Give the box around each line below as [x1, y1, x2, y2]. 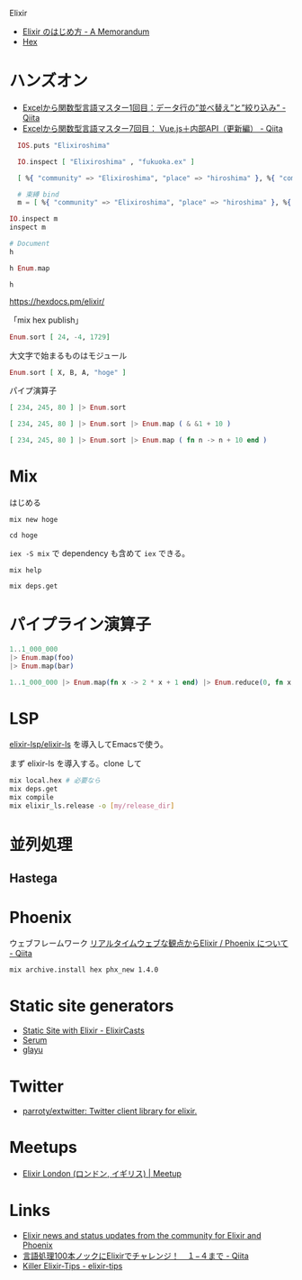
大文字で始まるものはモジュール [9, 350, 128, 361]
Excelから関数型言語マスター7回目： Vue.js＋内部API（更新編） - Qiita [22, 123, 283, 133]
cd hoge [9, 531, 39, 540]
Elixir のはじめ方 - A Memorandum [22, 26, 150, 37]
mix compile [9, 793, 54, 802]
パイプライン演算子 [9, 615, 152, 635]
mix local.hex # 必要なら [9, 776, 102, 785]
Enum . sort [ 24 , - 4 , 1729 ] [9, 333, 111, 342]
